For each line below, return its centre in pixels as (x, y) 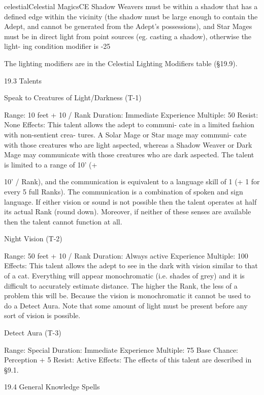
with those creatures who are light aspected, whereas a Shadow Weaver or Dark (128, 144)
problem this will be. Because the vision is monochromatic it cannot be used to (127, 295)
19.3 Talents (23, 80)
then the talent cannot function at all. (63, 221)
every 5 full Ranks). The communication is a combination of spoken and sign (124, 191)
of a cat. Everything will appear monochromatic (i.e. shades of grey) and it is (124, 276)
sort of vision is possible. (42, 315)
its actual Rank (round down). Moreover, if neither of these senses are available (128, 211)
